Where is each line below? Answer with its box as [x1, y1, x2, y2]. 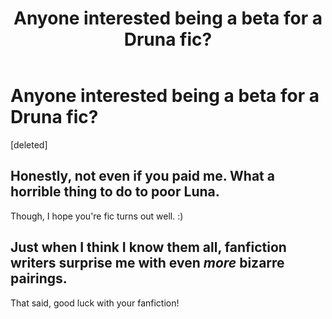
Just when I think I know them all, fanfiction [10, 239, 287, 256]
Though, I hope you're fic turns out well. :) [10, 210, 184, 222]
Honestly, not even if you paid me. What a [10, 168, 275, 185]
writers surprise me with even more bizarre [10, 255, 285, 272]
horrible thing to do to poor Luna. [10, 183, 220, 201]
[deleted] [10, 138, 48, 151]
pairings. [10, 270, 68, 287]
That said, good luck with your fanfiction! [10, 297, 180, 309]
